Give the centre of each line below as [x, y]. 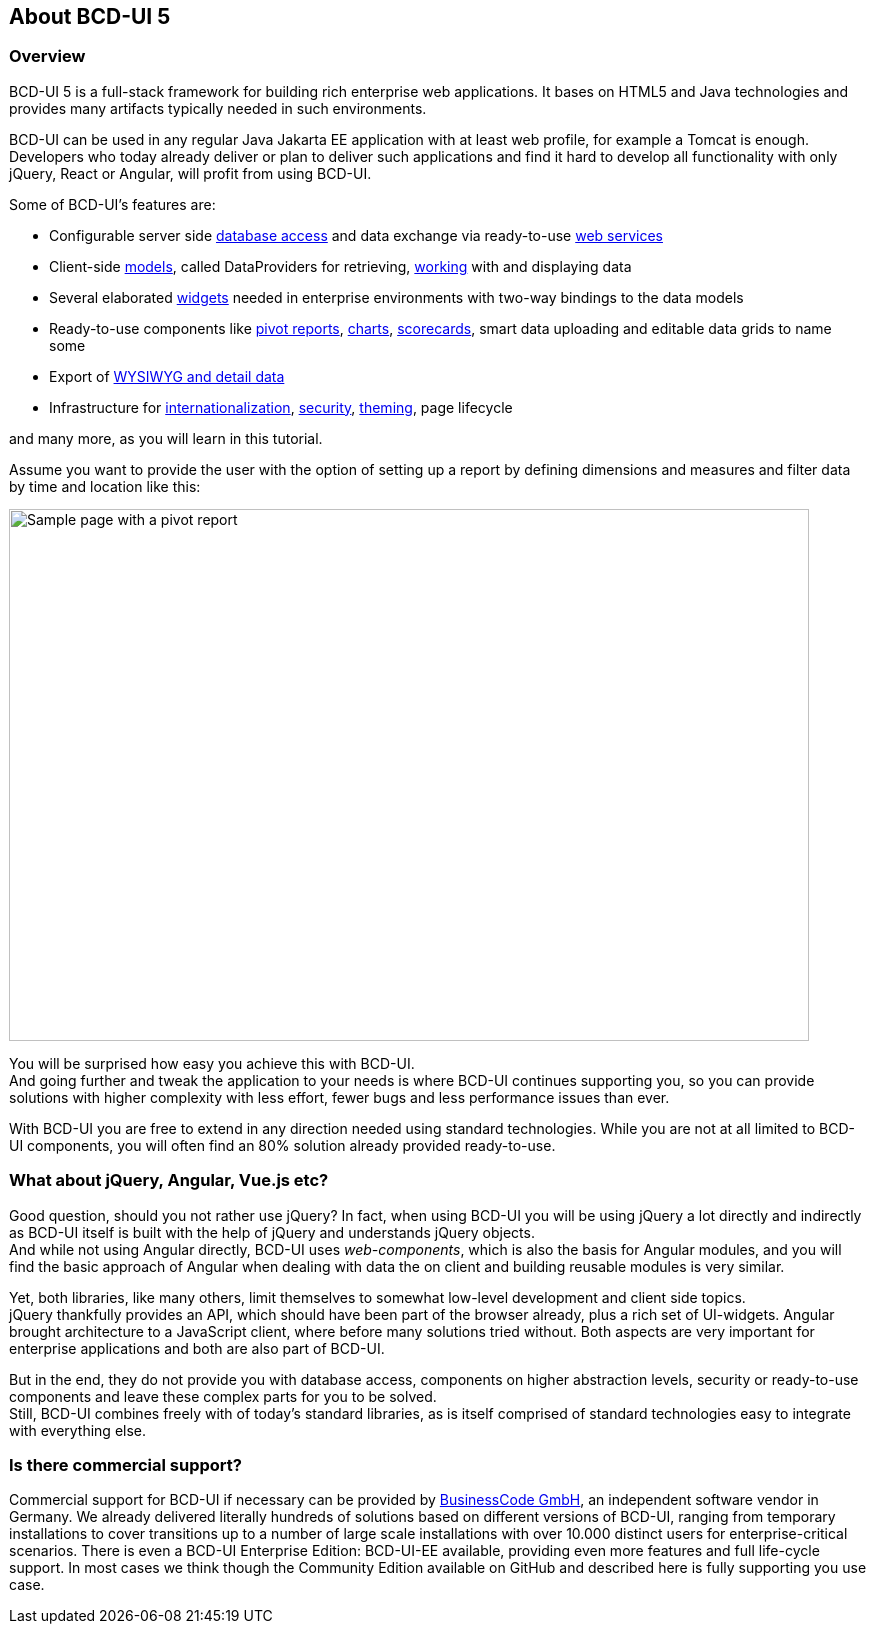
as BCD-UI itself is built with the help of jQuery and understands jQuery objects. [272, 1232]
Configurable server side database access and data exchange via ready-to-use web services [356, 235]
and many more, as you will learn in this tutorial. [166, 438]
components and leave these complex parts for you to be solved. [223, 1396]
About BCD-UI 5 [90, 16]
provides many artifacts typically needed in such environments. [218, 108]
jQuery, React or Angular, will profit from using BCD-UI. [190, 173]
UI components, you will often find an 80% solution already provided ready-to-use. [282, 1145]
